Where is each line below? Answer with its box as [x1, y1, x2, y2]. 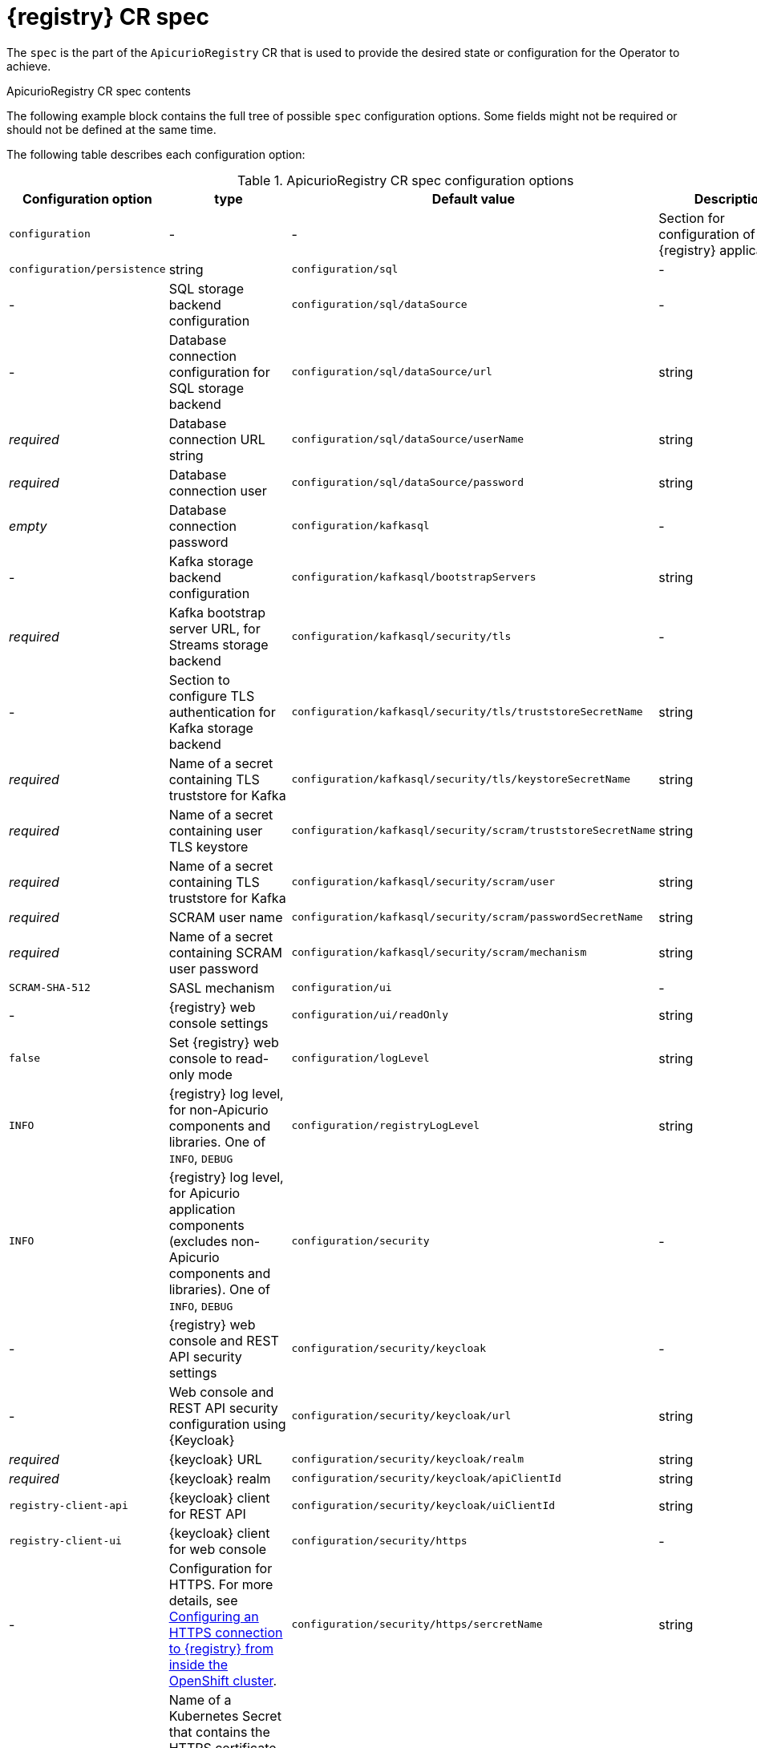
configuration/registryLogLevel [291, 1119, 480, 1132]
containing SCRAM [168, 944, 282, 961]
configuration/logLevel [291, 1052, 430, 1065]
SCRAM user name [168, 908, 283, 925]
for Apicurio [168, 1184, 241, 1201]
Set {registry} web [168, 1034, 279, 1050]
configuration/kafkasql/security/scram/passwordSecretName [291, 911, 643, 924]
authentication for [168, 703, 276, 720]
